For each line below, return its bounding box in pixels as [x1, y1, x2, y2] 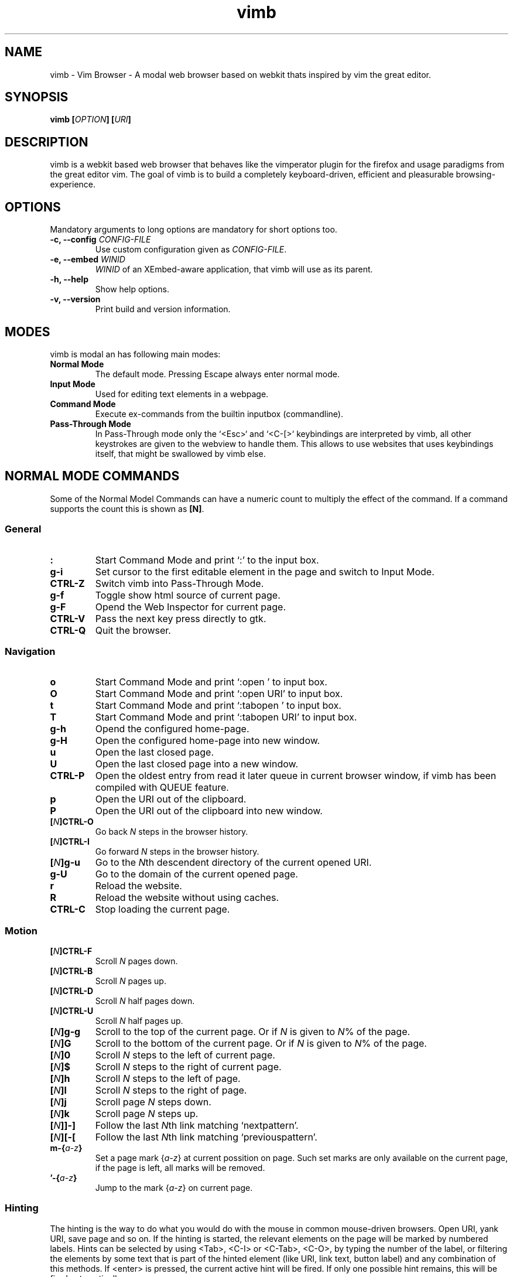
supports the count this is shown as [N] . [50, 503, 204, 514]
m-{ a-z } [50, 1143, 83, 1153]
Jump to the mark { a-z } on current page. [95, 1183, 253, 1193]
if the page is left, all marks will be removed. [95, 1163, 265, 1173]
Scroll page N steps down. [95, 1096, 211, 1108]
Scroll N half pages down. [95, 996, 195, 1006]
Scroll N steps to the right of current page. [95, 1061, 282, 1073]
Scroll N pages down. [95, 956, 178, 967]
